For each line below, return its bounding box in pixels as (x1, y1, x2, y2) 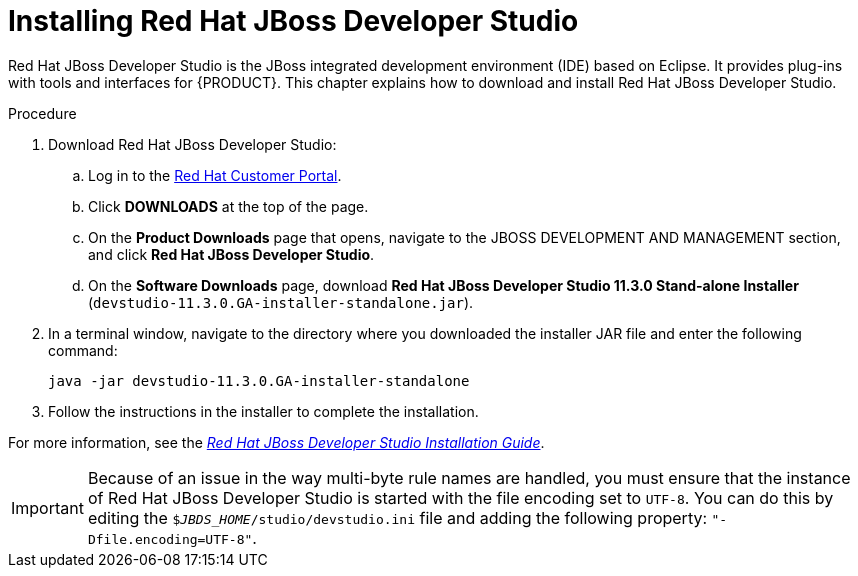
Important (11, 497, 84, 518)
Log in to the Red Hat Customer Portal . (88, 166, 342, 184)
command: (48, 341, 118, 359)
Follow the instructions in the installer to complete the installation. (48, 402, 479, 420)
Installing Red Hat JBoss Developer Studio (8, 4, 579, 38)
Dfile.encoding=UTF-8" (87, 531, 253, 547)
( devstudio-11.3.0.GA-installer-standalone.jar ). (88, 293, 474, 311)
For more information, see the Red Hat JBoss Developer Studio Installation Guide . (8, 433, 545, 451)
